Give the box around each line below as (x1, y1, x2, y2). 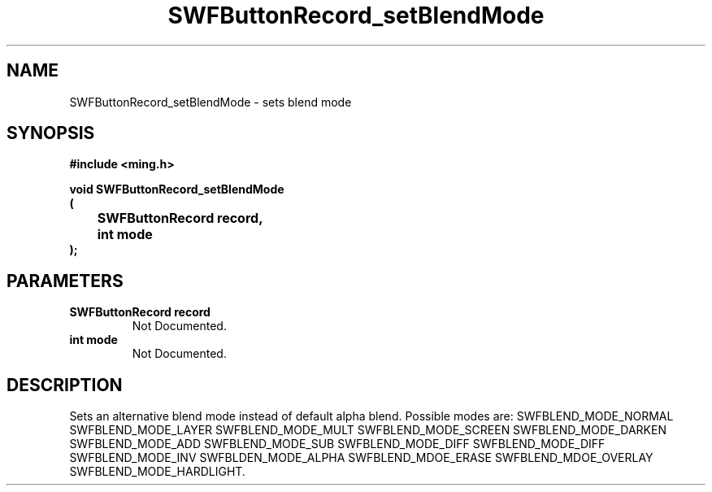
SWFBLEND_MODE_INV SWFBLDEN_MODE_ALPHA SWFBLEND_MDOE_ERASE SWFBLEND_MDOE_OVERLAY (69, 451, 653, 465)
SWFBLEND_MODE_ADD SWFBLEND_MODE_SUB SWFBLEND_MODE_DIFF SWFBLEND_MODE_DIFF (69, 437, 606, 451)
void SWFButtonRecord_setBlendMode (69, 182, 284, 197)
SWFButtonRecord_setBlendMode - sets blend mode (69, 94, 352, 109)
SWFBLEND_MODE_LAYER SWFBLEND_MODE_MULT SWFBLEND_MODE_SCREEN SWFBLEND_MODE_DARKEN (69, 423, 666, 438)
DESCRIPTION (7, 374, 123, 395)
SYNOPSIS (7, 123, 95, 144)
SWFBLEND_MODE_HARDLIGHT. (69, 464, 245, 479)
